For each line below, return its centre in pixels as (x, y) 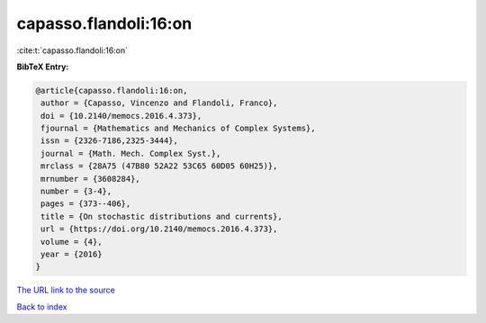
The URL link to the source (66, 290)
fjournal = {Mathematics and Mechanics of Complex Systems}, (178, 129)
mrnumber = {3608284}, (91, 179)
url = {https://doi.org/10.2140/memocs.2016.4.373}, (159, 229)
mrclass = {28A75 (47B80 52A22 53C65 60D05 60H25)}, (159, 166)
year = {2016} (72, 254)
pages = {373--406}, (86, 204)
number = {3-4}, (76, 192)
